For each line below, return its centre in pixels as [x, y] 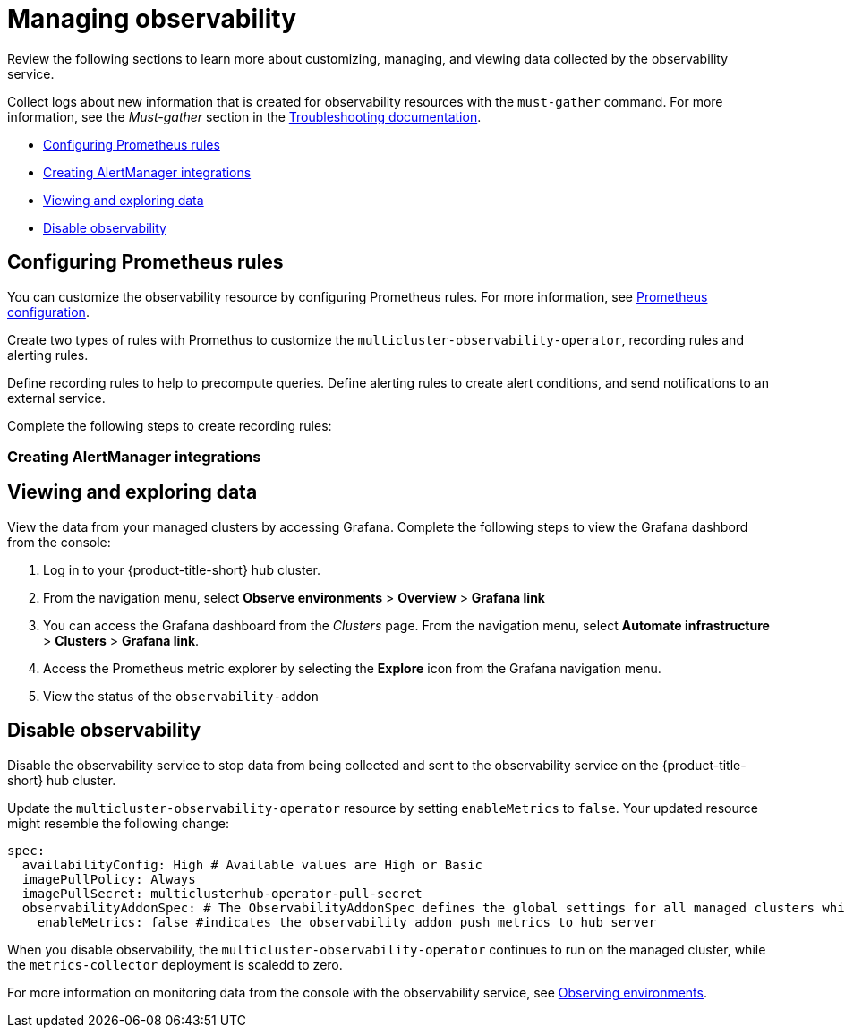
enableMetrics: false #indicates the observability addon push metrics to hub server [346, 922]
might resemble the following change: [118, 823]
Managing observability [152, 19]
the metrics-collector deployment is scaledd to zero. [175, 964]
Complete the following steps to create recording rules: [170, 425]
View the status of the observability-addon [181, 696]
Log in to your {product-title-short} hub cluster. [182, 569]
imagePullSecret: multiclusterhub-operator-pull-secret [222, 893]
